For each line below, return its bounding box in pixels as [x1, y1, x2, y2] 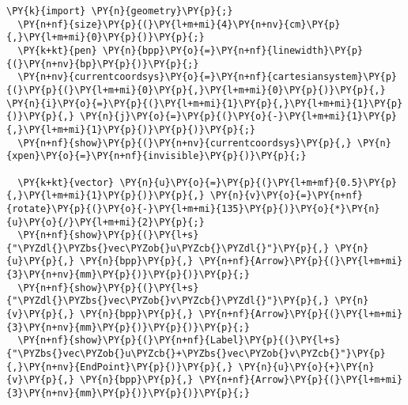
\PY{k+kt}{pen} [17, 44, 97, 56]
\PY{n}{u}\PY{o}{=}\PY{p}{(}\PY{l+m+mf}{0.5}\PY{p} [119, 176, 397, 188]
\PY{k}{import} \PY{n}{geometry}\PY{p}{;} [6, 6, 233, 17]
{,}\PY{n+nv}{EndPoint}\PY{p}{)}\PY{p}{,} [6, 361, 233, 373]
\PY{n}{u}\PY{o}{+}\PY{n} [238, 361, 375, 373]
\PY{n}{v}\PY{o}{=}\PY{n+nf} [210, 190, 364, 202]
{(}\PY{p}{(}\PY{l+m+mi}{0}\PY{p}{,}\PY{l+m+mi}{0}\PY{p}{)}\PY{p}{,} [6, 84, 386, 96]
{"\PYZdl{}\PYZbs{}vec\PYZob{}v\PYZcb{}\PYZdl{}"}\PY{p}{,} [6, 295, 330, 307]
